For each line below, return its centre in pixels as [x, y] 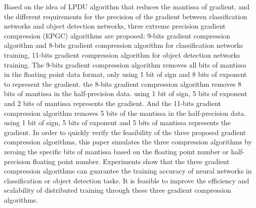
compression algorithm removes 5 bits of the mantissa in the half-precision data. [125, 113]
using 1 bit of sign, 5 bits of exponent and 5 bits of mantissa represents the [117, 122]
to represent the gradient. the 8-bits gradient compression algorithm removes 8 [123, 84]
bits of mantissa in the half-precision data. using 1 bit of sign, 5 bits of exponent [126, 93]
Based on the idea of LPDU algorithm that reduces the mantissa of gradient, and [127, 6]
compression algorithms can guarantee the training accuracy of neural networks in [128, 171]
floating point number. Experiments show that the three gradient [131, 161]
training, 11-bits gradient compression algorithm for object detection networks [122, 54]
